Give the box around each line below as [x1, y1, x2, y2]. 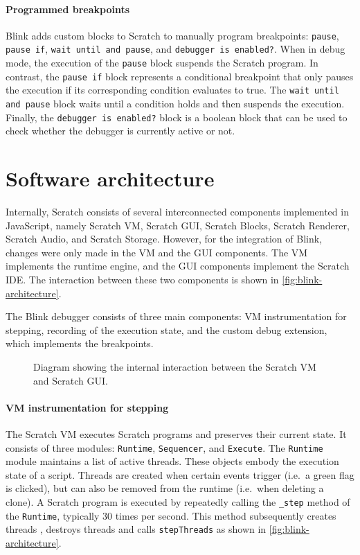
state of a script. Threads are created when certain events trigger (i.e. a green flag [6, 467, 354, 482]
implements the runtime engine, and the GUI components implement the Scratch [6, 258, 350, 273]
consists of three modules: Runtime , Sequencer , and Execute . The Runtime [6, 440, 323, 455]
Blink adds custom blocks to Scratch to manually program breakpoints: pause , [6, 28, 339, 42]
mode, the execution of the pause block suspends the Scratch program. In [6, 55, 318, 70]
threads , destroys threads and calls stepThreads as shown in [6, 522, 267, 536]
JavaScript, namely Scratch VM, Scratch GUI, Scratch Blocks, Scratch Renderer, [6, 218, 350, 232]
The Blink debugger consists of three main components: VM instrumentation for [6, 309, 347, 324]
